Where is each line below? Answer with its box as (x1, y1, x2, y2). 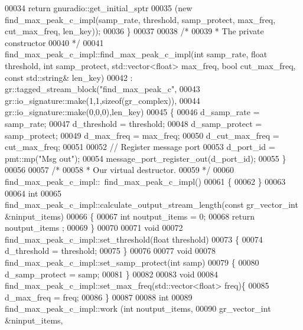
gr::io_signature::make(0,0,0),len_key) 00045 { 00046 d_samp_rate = (5, 106, 260, 118)
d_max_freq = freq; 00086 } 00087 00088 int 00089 (5, 290, 193, 303)
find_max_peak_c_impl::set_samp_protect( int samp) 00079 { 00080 (5, 256, 259, 269)
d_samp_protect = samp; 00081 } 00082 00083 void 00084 (5, 267, 219, 280)
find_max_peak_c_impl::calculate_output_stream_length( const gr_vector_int (5, 198, 298, 211)
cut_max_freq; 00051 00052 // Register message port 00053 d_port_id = (5, 141, 275, 153)
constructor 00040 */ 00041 (5, 36, 104, 48)
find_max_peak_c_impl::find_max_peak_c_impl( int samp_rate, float (5, 48, 268, 60)
